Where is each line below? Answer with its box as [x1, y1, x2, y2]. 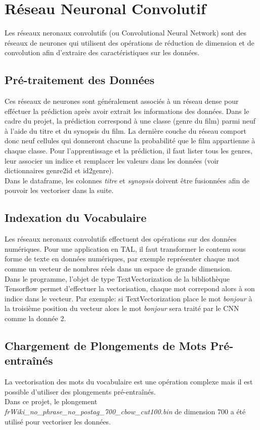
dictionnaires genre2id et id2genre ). [5, 165, 114, 176]
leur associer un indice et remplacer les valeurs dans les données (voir [5, 155, 219, 166]
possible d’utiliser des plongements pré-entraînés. [5, 386, 156, 397]
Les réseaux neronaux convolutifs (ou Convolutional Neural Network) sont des [5, 27, 246, 38]
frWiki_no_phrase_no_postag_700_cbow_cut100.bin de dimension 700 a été [5, 406, 246, 416]
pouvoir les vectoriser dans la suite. [5, 185, 114, 196]
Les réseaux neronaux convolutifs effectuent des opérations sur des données [5, 233, 237, 244]
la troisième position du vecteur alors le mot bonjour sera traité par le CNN [5, 303, 239, 314]
